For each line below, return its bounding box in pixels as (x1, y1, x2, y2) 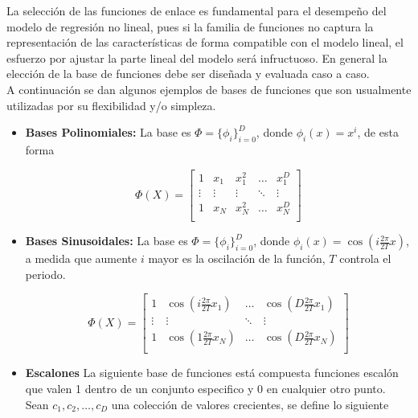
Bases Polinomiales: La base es (25, 124, 191, 141)
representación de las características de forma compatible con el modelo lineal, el (6, 34, 404, 51)
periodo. (25, 265, 66, 282)
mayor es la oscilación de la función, (148, 250, 326, 267)
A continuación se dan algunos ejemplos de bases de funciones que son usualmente (6, 80, 412, 97)
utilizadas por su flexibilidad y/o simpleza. (6, 96, 216, 113)
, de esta (357, 124, 399, 141)
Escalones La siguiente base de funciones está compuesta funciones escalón (25, 364, 399, 381)
